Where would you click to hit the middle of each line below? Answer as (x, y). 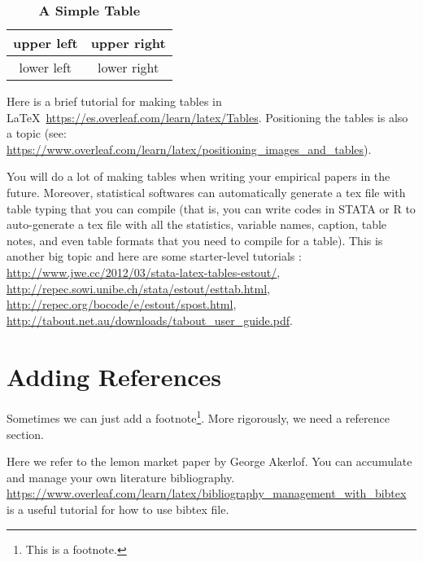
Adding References (114, 376)
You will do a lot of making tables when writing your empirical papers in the (198, 176)
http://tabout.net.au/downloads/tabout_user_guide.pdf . (150, 320)
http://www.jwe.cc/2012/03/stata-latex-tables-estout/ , (144, 272)
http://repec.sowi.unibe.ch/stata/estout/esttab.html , (138, 288)
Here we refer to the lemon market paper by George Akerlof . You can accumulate (209, 461)
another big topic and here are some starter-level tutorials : (154, 256)
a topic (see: (37, 133)
